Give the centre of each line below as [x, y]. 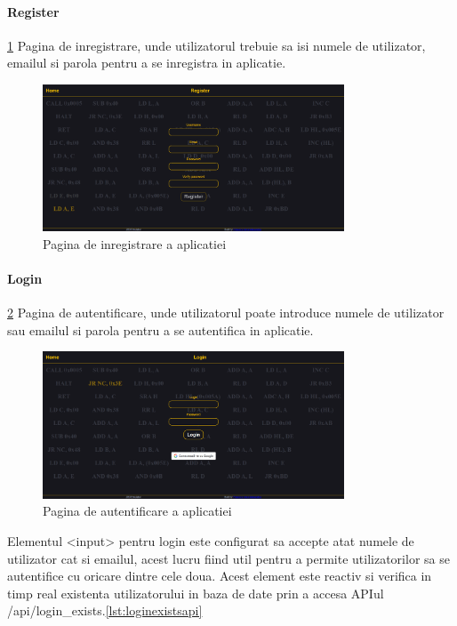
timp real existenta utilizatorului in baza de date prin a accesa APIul [196, 593]
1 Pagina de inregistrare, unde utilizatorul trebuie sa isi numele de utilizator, [216, 45]
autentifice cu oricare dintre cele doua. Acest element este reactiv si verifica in [220, 576]
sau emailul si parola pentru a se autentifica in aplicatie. [160, 329]
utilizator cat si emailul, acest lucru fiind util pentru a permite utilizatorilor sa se [228, 558]
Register [33, 11]
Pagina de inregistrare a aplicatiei [135, 243]
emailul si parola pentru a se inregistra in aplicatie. [147, 63]
